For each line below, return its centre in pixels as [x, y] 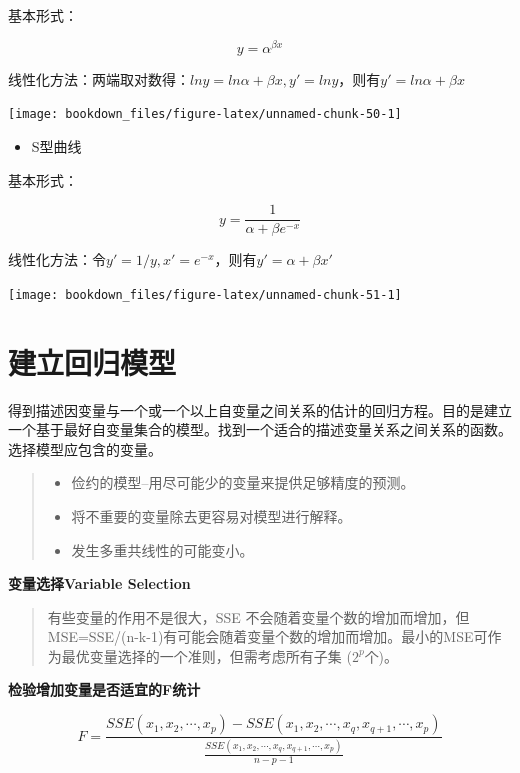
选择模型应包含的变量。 [85, 448]
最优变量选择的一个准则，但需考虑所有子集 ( [206, 655]
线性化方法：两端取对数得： [99, 78]
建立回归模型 [92, 361]
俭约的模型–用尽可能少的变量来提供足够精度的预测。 [243, 482]
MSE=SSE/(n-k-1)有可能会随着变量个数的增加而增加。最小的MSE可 [267, 636]
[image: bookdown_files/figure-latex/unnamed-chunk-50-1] [205, 114]
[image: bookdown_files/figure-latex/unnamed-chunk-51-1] [205, 294]
